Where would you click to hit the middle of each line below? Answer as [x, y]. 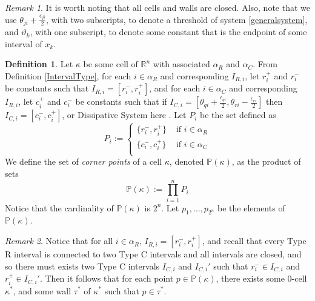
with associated [181, 64]
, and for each [175, 88]
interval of [24, 43]
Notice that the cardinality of [59, 207]
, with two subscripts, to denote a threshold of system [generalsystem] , [177, 19]
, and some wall [42, 290]
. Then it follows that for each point [107, 278]
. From [265, 64]
